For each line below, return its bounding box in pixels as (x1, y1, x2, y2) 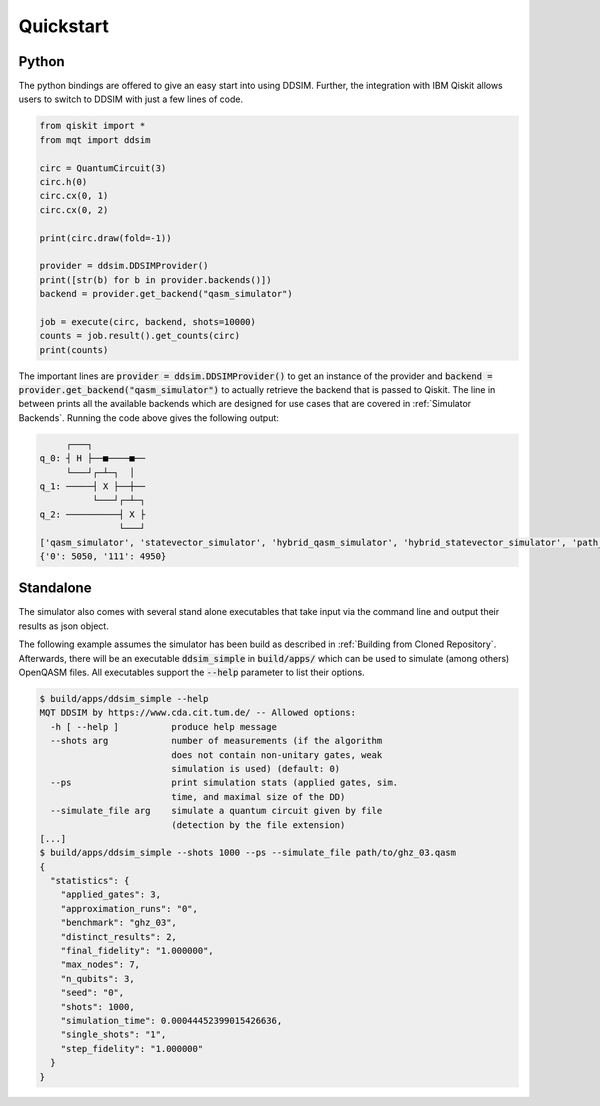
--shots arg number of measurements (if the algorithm (50, 735, 383, 747)
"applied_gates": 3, (60, 889, 162, 900)
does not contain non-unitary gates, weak (171, 749, 383, 760)
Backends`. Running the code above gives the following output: (18, 411, 280, 424)
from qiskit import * (39, 120, 146, 132)
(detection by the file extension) (171, 819, 346, 830)
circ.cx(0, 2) (39, 204, 109, 215)
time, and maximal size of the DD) (171, 791, 346, 802)
